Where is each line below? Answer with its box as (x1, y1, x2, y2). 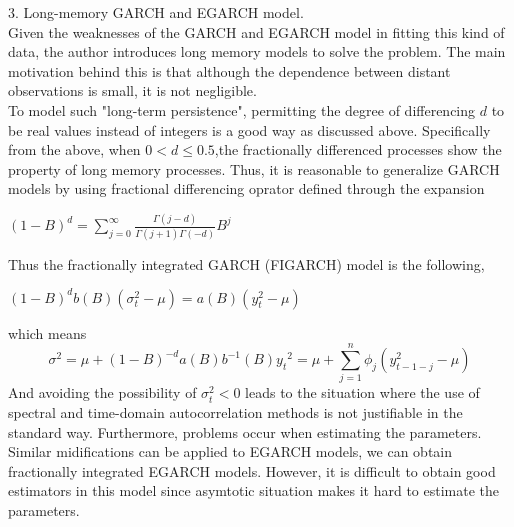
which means (8, 322, 87, 343)
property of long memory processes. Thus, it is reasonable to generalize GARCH (8, 158, 500, 179)
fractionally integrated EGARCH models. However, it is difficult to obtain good (8, 460, 496, 481)
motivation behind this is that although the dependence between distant (8, 60, 451, 81)
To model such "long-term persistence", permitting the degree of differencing (8, 99, 476, 120)
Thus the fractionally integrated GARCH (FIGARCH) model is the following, (8, 253, 485, 274)
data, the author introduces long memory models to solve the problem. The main (8, 41, 506, 62)
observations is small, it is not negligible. (8, 80, 257, 101)
